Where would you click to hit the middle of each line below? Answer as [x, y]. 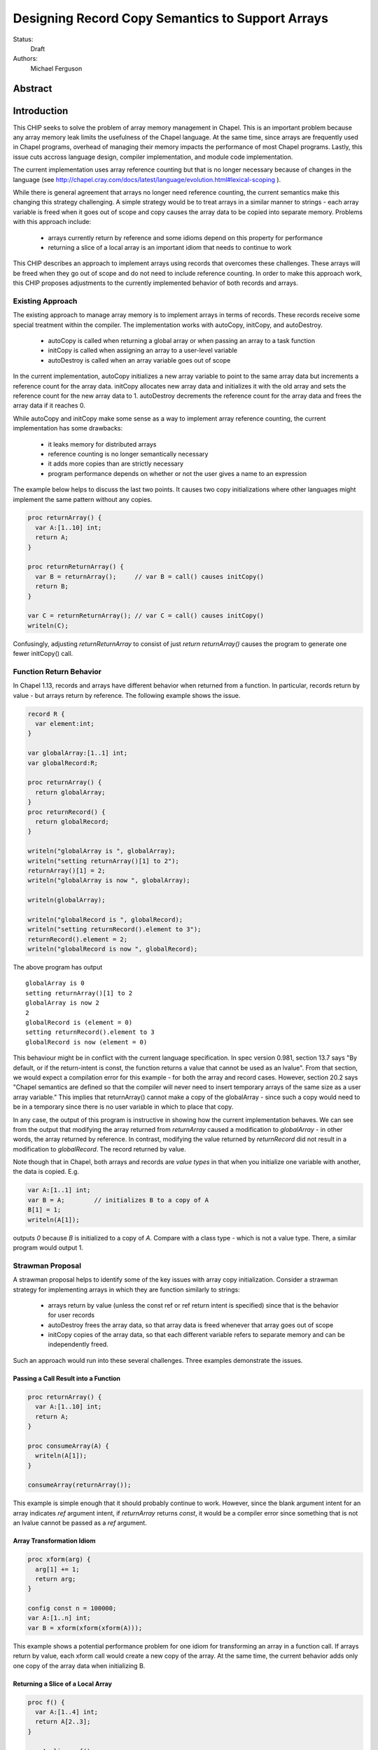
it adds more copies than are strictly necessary [116, 464]
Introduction [41, 111]
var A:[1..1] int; [59, 1190]
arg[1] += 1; [57, 1569]
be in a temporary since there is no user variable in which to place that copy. [123, 1107]
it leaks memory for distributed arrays [102, 444]
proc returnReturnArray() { [76, 567]
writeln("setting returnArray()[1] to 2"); [104, 861]
